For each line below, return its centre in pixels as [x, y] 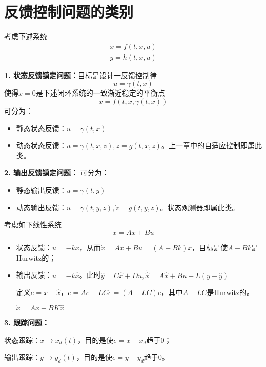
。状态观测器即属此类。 [200, 207]
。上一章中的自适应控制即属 [208, 145]
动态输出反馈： [41, 207]
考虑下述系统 [26, 36]
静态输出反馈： [41, 189]
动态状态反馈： [41, 145]
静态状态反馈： [41, 128]
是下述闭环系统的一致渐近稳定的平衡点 [100, 93]
